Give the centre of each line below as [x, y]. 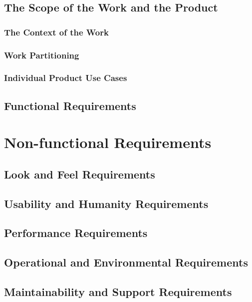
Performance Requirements [76, 233]
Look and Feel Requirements [80, 174]
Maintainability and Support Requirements [118, 291]
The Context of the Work [56, 32]
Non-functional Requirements [108, 142]
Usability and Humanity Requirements [106, 203]
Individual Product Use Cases [66, 78]
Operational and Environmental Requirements [126, 262]
